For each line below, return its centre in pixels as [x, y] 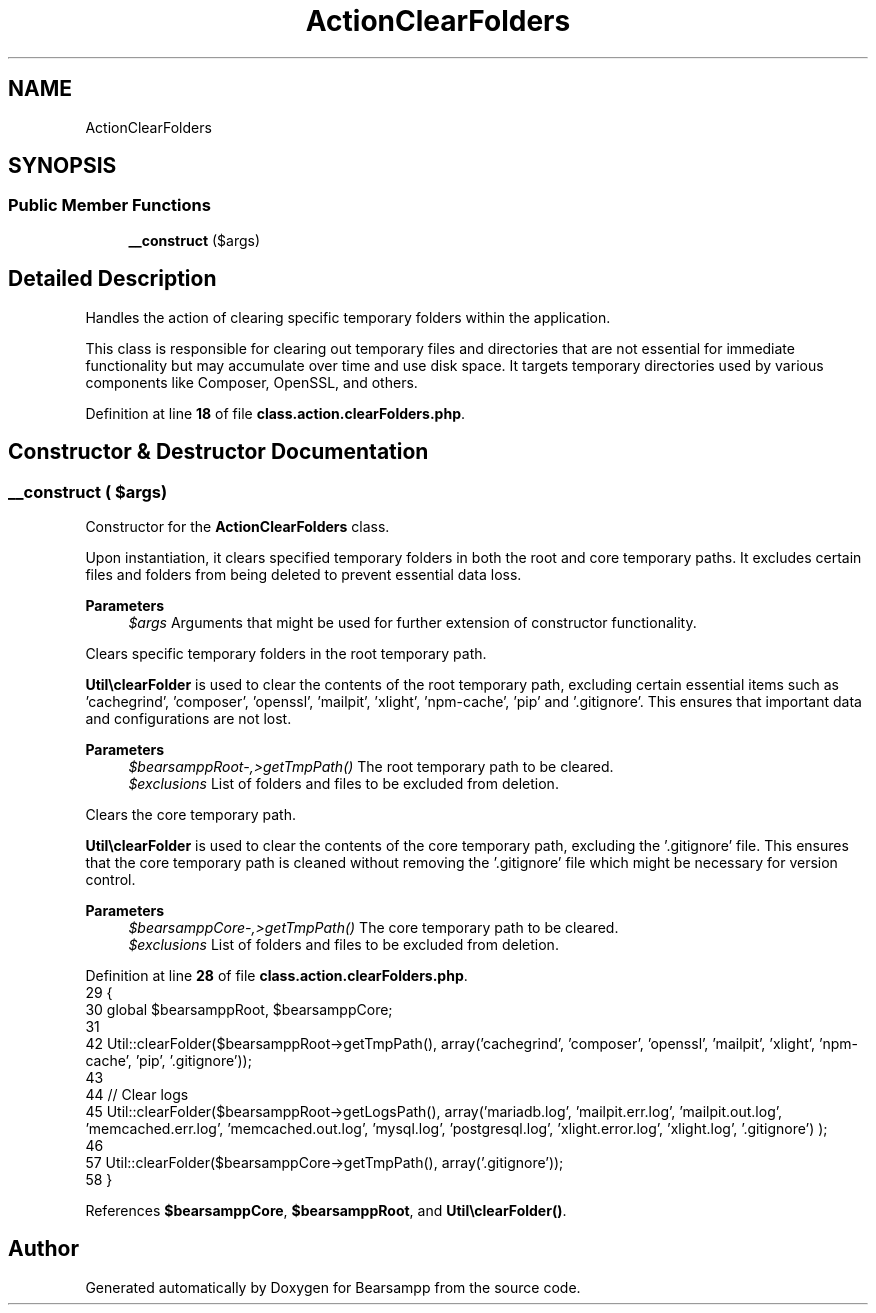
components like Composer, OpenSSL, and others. [251, 382]
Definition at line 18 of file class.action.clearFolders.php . [275, 413]
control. [110, 879]
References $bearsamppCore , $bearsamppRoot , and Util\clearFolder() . [326, 1210]
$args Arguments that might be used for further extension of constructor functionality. [412, 622]
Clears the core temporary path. [190, 814]
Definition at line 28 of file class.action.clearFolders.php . [276, 975]
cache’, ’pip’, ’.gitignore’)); [168, 1060]
